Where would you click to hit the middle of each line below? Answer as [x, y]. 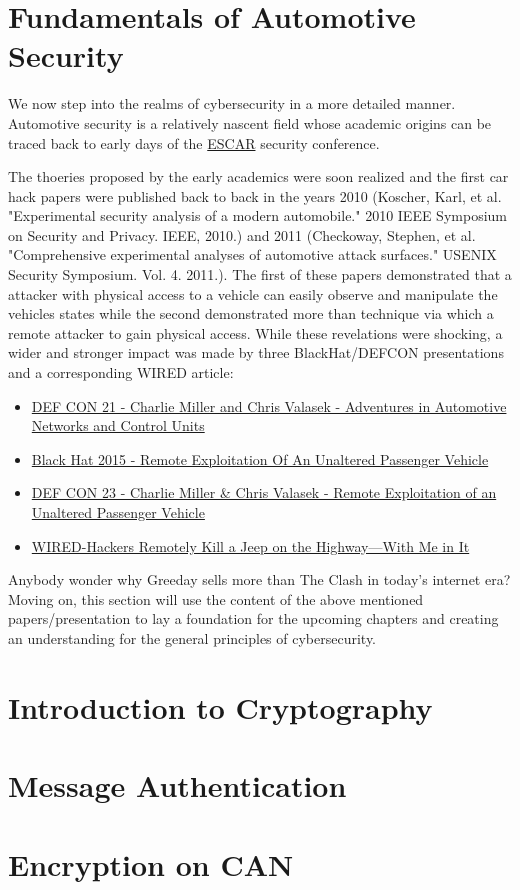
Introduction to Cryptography [220, 706]
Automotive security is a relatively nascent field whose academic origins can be [250, 122]
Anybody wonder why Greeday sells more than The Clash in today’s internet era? [259, 579]
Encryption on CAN [151, 863]
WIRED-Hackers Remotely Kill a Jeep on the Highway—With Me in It [250, 545]
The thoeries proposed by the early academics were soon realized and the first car [258, 176]
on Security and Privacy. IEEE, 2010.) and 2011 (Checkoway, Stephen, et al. [242, 234]
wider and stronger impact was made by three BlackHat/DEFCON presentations [256, 352]
